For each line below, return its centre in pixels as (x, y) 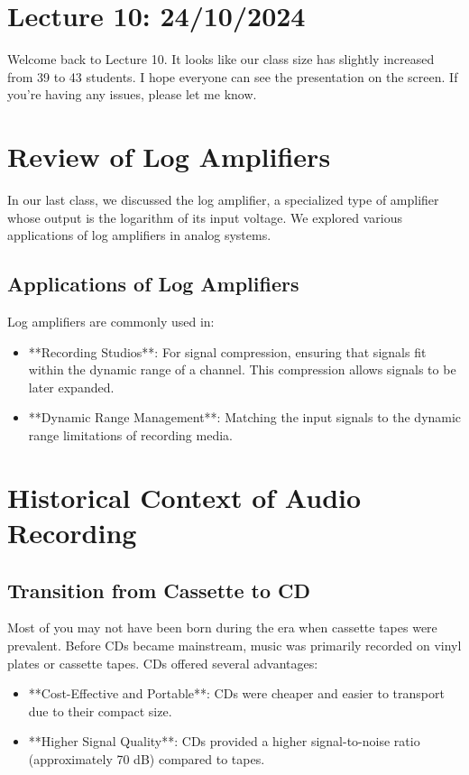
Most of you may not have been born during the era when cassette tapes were (222, 627)
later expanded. (71, 387)
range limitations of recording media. (130, 434)
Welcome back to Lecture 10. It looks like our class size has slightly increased (221, 59)
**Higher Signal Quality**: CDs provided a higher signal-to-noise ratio (224, 741)
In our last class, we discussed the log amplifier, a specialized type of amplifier (223, 200)
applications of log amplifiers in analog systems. (139, 235)
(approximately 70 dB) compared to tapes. (147, 758)
